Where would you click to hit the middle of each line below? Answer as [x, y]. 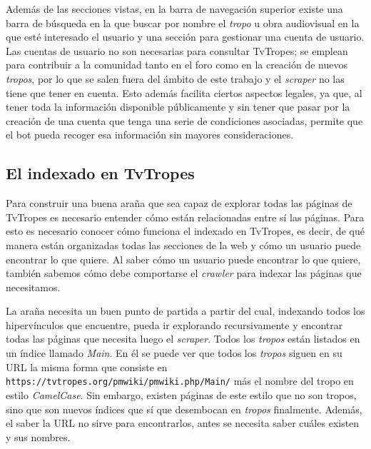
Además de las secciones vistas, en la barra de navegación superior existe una [174, 9]
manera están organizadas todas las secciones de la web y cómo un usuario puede [183, 244]
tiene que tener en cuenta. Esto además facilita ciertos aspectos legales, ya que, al [184, 92]
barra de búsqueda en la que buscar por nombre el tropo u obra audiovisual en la [183, 22]
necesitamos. [33, 287]
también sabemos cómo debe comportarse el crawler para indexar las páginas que [184, 273]
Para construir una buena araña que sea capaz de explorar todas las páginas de [179, 203]
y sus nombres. [38, 437]
